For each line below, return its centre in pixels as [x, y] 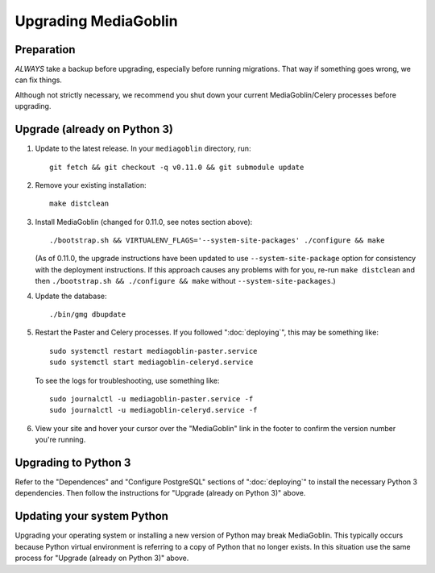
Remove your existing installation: [91, 185]
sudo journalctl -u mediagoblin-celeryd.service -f [153, 410]
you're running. [60, 440]
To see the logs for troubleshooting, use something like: [127, 380]
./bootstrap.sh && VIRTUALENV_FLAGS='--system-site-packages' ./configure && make [217, 241]
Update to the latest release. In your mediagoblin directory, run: [143, 148]
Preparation [45, 50]
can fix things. [38, 80]
